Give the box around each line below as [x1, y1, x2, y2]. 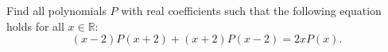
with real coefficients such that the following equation [121, 2, 382, 18]
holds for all [6, 17, 64, 34]
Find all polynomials [6, 2, 107, 18]
